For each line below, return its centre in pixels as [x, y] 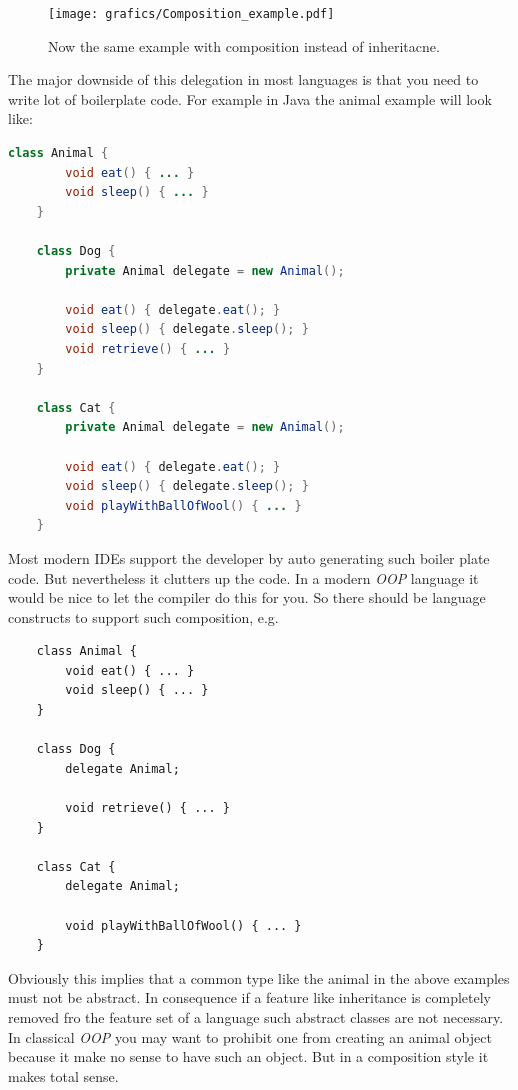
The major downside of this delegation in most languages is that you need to [243, 79]
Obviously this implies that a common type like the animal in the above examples [259, 977]
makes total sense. [63, 1075]
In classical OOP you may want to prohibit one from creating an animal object [250, 1036]
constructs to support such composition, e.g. [143, 616]
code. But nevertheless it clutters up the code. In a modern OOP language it [243, 577]
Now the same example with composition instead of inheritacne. [244, 45]
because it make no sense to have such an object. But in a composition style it [248, 1056]
